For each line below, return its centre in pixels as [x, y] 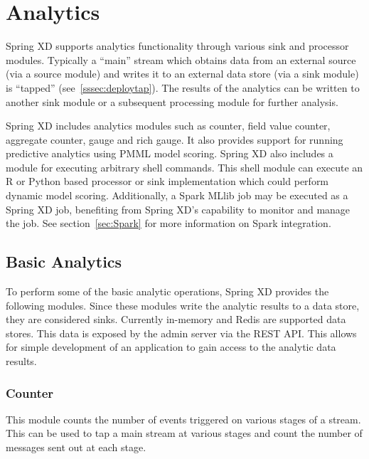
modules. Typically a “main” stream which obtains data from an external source [181, 59]
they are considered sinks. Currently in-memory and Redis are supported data [176, 319]
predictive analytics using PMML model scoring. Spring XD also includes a [170, 153]
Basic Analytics [64, 262]
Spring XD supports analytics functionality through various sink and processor [177, 46]
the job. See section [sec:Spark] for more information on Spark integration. [169, 223]
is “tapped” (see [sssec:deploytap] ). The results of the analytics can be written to [183, 87]
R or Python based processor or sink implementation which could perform [167, 181]
